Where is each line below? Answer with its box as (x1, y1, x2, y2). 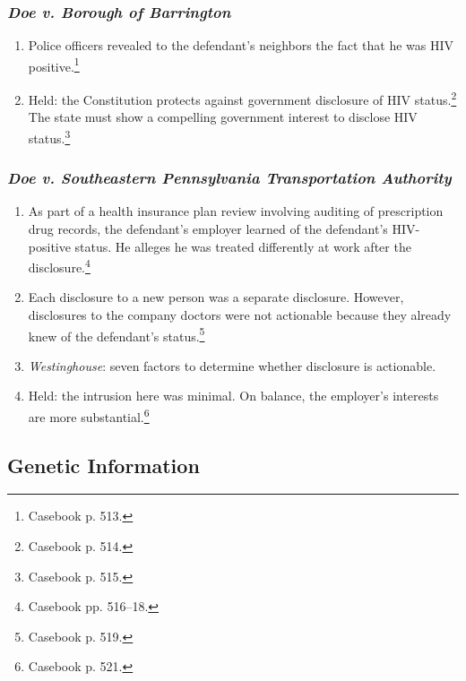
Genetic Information (7, 451, 200, 478)
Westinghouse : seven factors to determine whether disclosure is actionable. (28, 356, 436, 375)
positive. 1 (28, 54, 80, 75)
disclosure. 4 (28, 255, 91, 276)
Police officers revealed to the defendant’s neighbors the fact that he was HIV (28, 36, 454, 55)
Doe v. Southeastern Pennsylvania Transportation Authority (7, 167, 452, 189)
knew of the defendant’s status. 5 (28, 323, 205, 345)
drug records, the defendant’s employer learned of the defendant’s (28, 219, 388, 237)
